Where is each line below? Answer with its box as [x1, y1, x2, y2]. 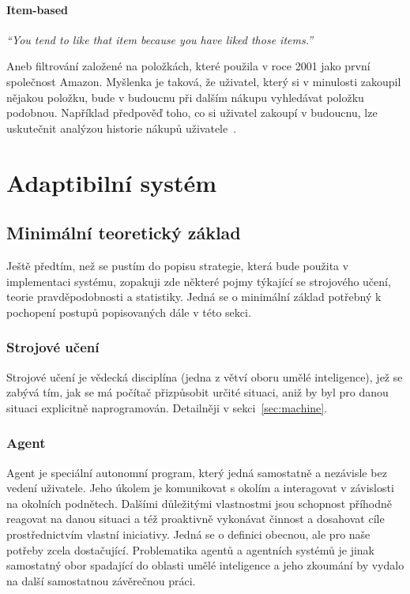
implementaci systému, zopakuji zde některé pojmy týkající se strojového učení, [6, 273, 391, 289]
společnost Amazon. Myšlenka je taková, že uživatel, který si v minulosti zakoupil [6, 73, 401, 89]
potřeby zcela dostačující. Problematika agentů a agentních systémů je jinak [6, 541, 375, 558]
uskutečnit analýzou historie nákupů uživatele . [6, 119, 237, 136]
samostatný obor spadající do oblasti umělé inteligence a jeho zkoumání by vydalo [6, 557, 404, 573]
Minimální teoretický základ [6, 220, 241, 245]
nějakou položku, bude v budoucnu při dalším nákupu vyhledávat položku [6, 88, 364, 105]
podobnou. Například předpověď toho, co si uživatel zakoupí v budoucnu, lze [6, 104, 378, 121]
